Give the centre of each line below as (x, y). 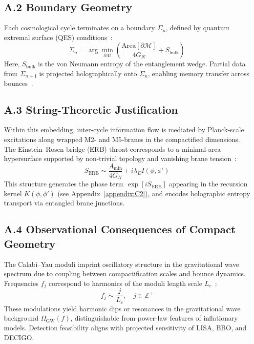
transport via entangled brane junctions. (64, 203)
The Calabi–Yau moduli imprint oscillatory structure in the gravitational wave (122, 264)
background (21, 318)
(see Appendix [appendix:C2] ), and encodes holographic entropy (154, 193)
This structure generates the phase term (64, 184)
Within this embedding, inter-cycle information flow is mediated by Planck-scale (124, 130)
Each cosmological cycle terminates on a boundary (80, 28)
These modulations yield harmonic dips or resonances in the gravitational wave (122, 308)
